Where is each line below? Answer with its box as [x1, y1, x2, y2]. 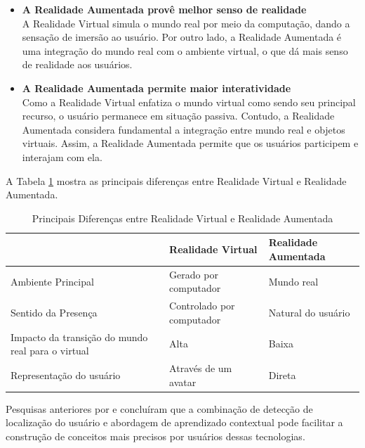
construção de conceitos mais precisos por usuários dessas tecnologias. [6, 428, 305, 443]
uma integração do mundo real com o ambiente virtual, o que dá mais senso [22, 43, 348, 58]
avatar [169, 374, 197, 389]
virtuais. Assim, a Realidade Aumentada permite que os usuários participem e [22, 136, 359, 151]
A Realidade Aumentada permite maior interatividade [22, 80, 291, 95]
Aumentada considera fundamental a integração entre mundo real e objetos [22, 122, 345, 136]
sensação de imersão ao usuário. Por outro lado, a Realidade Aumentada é [22, 30, 342, 44]
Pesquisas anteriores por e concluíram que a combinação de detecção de [6, 401, 313, 416]
